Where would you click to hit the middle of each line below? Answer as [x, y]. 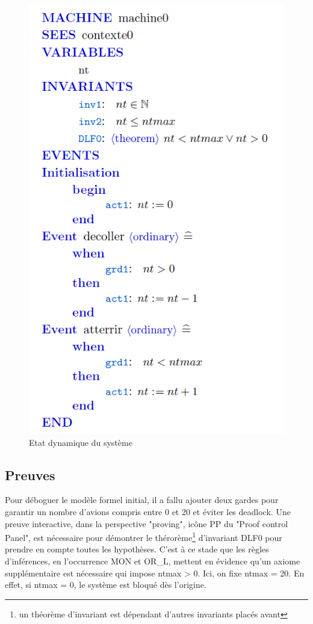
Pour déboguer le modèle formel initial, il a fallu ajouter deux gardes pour [142, 500]
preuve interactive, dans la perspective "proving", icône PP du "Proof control [147, 523]
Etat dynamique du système [81, 442]
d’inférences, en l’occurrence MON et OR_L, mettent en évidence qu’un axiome [153, 561]
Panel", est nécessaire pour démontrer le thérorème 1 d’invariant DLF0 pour [144, 536]
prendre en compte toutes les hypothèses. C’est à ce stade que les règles [137, 549]
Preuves [30, 474]
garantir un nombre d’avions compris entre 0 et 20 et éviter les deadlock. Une [148, 511]
